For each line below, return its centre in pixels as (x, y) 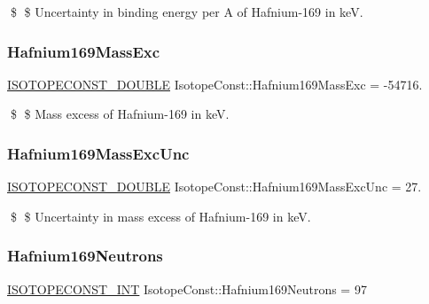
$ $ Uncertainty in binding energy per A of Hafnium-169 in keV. (187, 12)
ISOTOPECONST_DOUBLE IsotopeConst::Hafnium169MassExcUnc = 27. (214, 187)
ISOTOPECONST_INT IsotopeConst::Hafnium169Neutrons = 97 (187, 288)
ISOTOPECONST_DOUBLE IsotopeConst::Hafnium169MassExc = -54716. (215, 84)
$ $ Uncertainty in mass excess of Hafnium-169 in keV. (160, 216)
